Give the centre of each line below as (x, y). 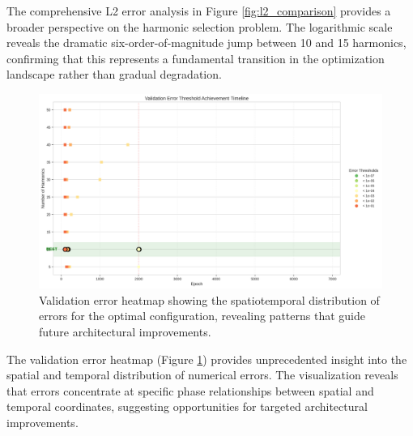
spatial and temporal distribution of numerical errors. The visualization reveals (202, 375)
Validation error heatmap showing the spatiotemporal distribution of (209, 299)
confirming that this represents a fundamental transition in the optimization (196, 58)
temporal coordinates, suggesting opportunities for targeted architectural (187, 406)
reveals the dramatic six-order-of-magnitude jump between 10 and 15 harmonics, (206, 43)
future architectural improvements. (125, 331)
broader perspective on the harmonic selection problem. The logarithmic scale (200, 26)
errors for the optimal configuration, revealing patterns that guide (202, 316)
